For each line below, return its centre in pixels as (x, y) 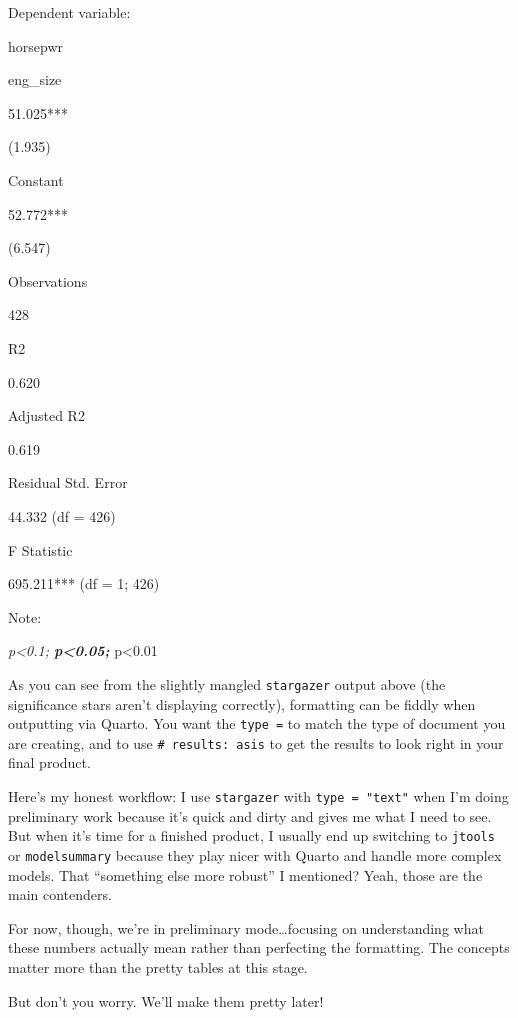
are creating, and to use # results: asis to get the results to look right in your (256, 742)
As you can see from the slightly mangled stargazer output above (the (227, 683)
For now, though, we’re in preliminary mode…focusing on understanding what (246, 927)
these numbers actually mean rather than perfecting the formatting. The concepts (259, 947)
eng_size (35, 79)
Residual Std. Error (68, 482)
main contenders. (60, 894)
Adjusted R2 (46, 415)
